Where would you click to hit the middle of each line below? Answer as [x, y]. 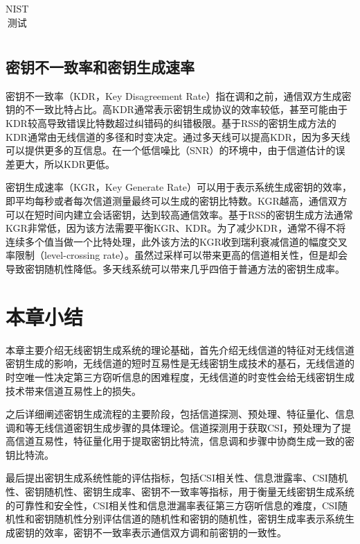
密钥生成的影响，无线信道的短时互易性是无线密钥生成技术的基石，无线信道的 [180, 363]
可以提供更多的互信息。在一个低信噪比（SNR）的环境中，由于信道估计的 [171, 150]
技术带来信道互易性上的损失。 [73, 390]
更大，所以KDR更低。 [65, 163]
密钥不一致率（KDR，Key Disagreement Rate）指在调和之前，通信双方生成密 [179, 95]
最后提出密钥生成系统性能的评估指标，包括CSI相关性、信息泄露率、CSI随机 [177, 478]
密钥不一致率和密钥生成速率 [100, 67]
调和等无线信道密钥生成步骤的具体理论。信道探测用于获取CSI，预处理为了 [173, 427]
